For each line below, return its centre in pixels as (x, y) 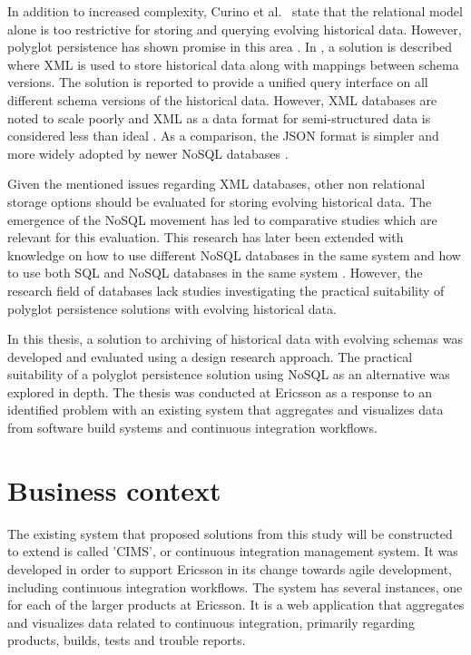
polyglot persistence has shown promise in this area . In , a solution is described (230, 47)
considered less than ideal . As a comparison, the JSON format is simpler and (223, 136)
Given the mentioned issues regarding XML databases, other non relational (216, 184)
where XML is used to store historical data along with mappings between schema (233, 64)
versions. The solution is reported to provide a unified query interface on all (218, 82)
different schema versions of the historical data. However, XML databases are (222, 99)
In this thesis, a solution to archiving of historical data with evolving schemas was (235, 339)
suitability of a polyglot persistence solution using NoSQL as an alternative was (229, 374)
